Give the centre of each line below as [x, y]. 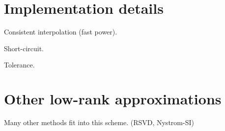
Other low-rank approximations [113, 99]
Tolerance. [19, 65]
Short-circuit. [24, 48]
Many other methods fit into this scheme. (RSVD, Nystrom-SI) [99, 122]
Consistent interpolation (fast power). [61, 32]
